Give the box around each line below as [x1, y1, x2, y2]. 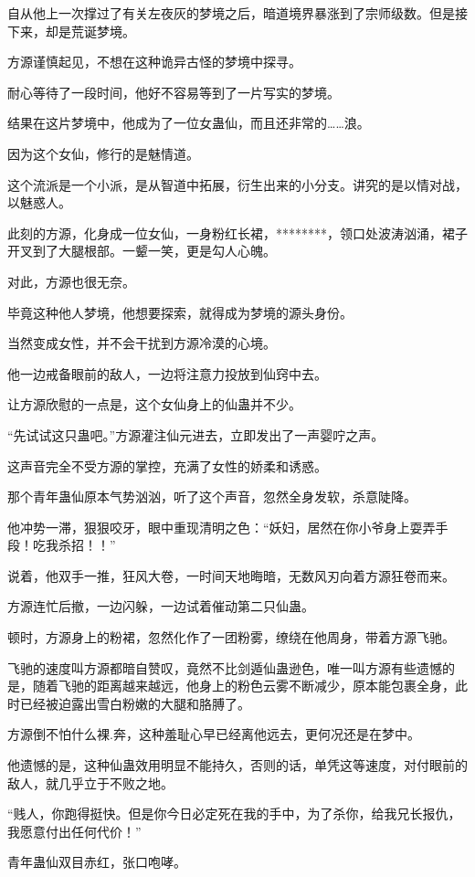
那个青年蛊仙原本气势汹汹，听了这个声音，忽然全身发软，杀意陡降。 [7, 487, 417, 506]
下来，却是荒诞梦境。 [7, 21, 135, 40]
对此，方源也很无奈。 [7, 271, 135, 291]
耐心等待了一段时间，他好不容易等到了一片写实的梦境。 [7, 82, 340, 101]
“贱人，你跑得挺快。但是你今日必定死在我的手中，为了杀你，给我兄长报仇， [7, 804, 461, 823]
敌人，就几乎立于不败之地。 [7, 773, 174, 792]
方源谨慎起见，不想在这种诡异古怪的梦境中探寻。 [7, 52, 301, 71]
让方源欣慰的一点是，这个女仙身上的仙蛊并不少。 [7, 395, 301, 414]
